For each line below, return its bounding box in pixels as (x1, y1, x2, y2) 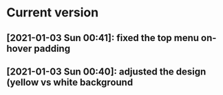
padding (33, 42, 70, 54)
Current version (6, 5, 99, 21)
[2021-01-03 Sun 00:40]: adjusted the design (6, 66, 206, 77)
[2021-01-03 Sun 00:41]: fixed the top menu (6, 32, 200, 44)
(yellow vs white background (6, 77, 134, 88)
